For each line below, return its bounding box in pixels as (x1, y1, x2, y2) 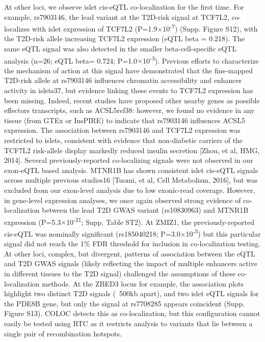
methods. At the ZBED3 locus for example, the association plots (42, 278, 244, 289)
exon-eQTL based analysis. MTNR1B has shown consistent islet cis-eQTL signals (4, 164, 258, 175)
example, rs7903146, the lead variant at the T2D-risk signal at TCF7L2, (4, 11, 229, 22)
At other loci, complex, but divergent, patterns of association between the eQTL (4, 248, 255, 259)
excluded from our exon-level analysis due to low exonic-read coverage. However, (4, 185, 255, 195)
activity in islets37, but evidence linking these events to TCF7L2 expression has (4, 85, 253, 96)
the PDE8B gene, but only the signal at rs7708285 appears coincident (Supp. (4, 298, 245, 308)
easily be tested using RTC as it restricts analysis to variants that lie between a (4, 318, 253, 329)
